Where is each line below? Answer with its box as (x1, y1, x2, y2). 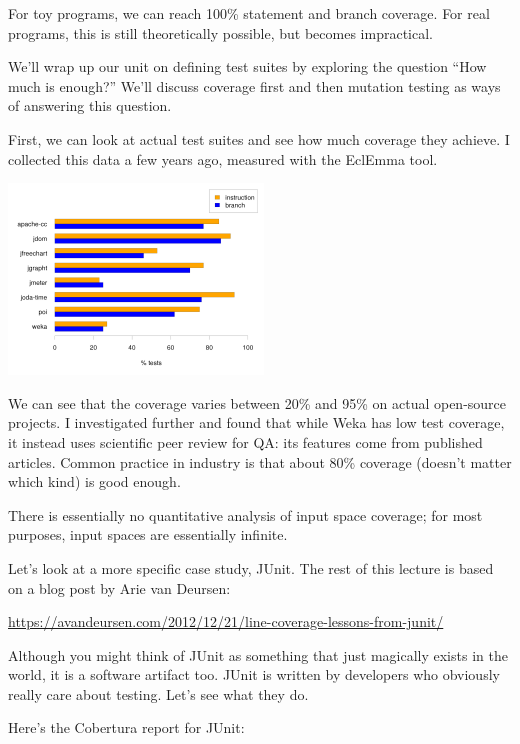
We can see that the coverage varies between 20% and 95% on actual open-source (8, 392, 507, 413)
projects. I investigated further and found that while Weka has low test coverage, (8, 412, 505, 433)
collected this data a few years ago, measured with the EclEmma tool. (8, 148, 438, 169)
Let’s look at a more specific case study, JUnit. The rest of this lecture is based (8, 557, 494, 578)
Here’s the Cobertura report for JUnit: (8, 717, 245, 738)
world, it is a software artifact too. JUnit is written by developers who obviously (8, 664, 500, 685)
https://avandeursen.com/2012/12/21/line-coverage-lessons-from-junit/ (8, 611, 444, 632)
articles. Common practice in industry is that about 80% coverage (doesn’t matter (8, 451, 512, 472)
